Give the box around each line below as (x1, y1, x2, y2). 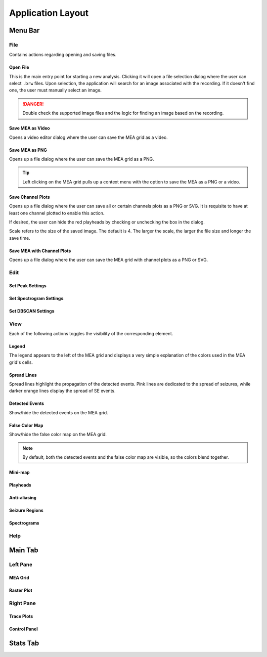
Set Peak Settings (9, 282, 46, 289)
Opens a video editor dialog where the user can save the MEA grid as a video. (9, 134, 168, 140)
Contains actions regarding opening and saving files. (9, 52, 117, 58)
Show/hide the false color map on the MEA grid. (9, 432, 107, 438)
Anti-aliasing (9, 495, 37, 500)
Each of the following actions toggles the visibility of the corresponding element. (9, 330, 173, 336)
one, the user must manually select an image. (9, 87, 102, 93)
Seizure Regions (9, 507, 44, 513)
